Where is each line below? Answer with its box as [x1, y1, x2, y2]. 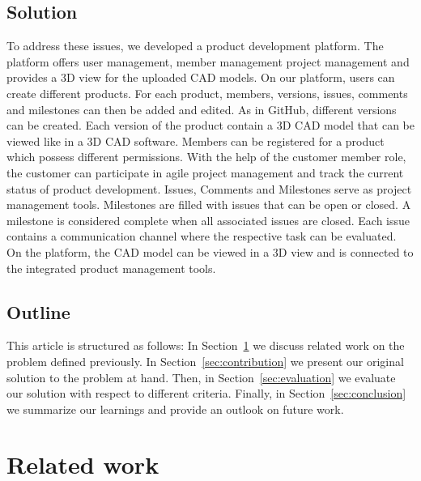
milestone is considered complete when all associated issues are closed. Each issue [6, 211, 410, 228]
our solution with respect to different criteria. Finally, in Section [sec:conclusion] [6, 385, 406, 402]
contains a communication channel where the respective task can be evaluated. [6, 228, 397, 245]
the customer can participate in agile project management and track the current [6, 164, 404, 181]
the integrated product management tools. [6, 259, 216, 276]
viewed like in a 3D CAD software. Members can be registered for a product [6, 132, 385, 149]
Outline [6, 299, 70, 324]
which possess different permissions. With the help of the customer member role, [6, 148, 406, 165]
